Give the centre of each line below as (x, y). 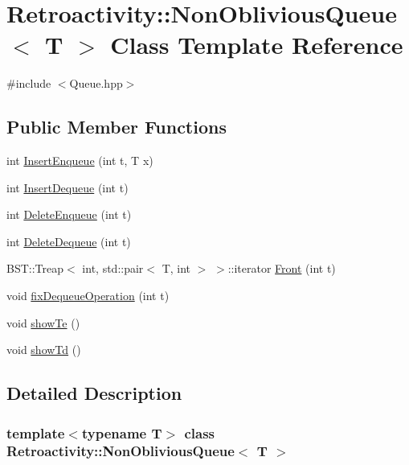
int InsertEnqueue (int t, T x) (80, 160)
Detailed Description (94, 393)
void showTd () (44, 350)
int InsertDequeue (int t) (67, 187)
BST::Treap (35, 268)
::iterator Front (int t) (282, 268)
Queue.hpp (96, 83)
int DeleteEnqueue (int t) (69, 214)
